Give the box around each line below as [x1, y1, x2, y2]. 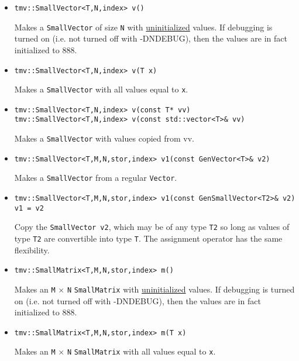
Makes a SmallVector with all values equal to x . [14, 83, 188, 95]
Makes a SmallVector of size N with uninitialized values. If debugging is [14, 20, 273, 33]
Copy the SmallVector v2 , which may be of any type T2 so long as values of [14, 221, 290, 233]
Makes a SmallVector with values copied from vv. [14, 132, 195, 145]
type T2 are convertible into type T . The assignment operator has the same [14, 232, 283, 245]
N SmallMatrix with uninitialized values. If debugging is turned [67, 283, 295, 295]
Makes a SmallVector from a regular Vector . [14, 171, 177, 184]
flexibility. [14, 243, 50, 256]
